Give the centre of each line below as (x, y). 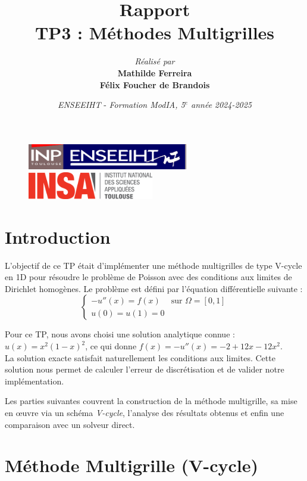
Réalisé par (155, 61)
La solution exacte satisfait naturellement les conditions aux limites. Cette (140, 357)
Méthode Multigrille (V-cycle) (131, 465)
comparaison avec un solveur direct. (70, 424)
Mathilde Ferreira (155, 72)
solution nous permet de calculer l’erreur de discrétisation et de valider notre (145, 369)
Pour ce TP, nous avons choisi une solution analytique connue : (120, 334)
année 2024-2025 (222, 105)
